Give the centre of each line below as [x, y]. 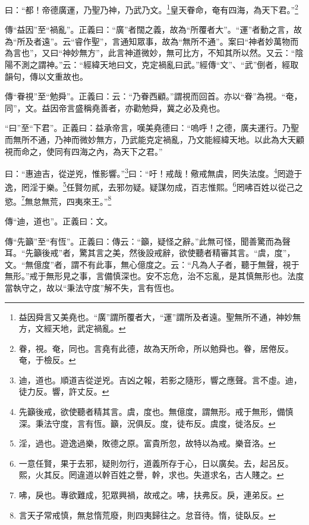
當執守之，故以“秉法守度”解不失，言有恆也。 [92, 287]
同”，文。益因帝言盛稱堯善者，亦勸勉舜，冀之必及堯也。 [115, 107]
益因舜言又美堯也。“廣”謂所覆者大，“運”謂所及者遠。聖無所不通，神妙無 [160, 316]
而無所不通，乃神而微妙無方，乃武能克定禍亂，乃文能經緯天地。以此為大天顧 [154, 139]
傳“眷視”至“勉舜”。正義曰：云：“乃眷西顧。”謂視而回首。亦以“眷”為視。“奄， [154, 96]
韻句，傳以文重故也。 [46, 76]
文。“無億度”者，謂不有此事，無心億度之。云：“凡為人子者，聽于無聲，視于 [152, 264]
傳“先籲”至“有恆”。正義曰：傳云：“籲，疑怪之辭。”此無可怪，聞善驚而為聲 [148, 241]
